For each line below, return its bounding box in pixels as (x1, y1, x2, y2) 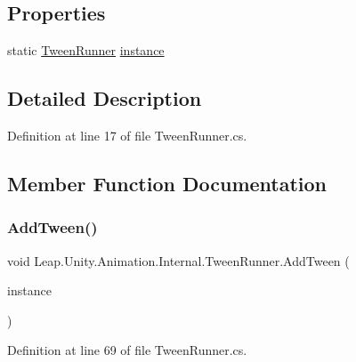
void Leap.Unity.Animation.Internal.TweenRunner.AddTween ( (7, 251, 350, 269)
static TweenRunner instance (7, 41, 165, 60)
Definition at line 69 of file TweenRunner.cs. (7, 341, 247, 359)
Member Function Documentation (7, 169, 328, 197)
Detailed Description (7, 84, 202, 112)
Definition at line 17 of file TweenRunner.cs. (7, 126, 247, 144)
